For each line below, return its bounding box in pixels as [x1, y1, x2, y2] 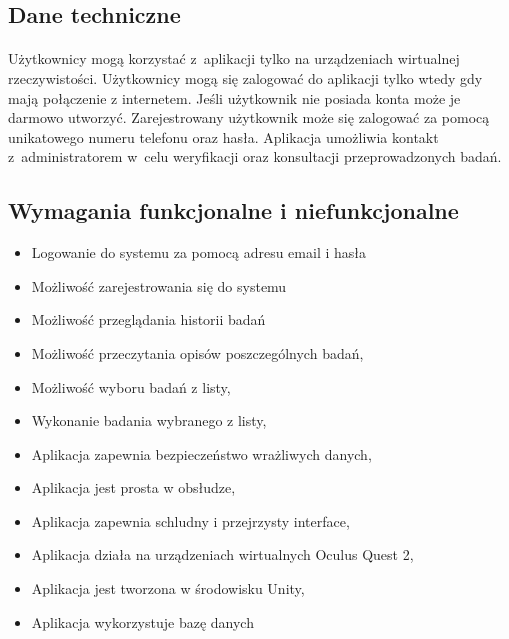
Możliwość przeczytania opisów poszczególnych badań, [31, 342, 364, 363]
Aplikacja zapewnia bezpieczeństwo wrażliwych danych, [31, 443, 372, 464]
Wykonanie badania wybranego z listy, [31, 410, 267, 431]
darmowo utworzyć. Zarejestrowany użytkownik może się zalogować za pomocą [8, 107, 490, 128]
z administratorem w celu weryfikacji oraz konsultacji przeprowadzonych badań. [8, 146, 502, 167]
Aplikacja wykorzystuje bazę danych [31, 611, 254, 632]
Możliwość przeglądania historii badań [31, 309, 266, 330]
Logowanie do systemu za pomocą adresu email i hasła [31, 242, 366, 263]
